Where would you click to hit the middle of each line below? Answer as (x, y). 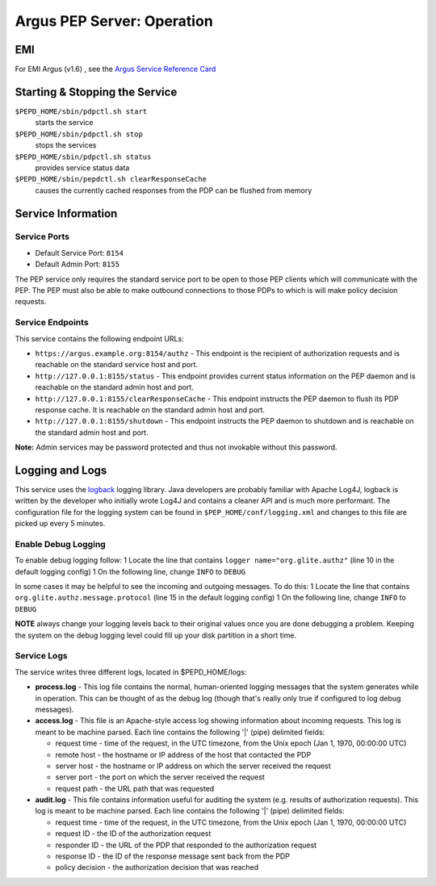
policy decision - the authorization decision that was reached (157, 867)
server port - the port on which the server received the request (160, 777)
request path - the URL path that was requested (135, 788)
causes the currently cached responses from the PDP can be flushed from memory (174, 190)
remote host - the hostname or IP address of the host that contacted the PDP (183, 754)
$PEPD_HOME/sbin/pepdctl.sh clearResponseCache (111, 179)
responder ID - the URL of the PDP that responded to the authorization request (186, 845)
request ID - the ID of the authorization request (133, 834)
